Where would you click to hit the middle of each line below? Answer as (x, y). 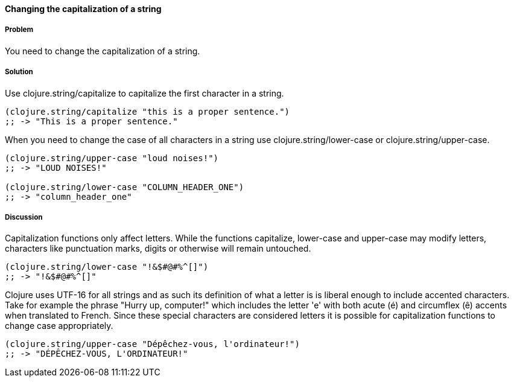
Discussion (24, 217)
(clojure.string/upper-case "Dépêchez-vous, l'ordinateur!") (152, 344)
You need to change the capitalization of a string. (103, 51)
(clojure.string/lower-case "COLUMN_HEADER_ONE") (125, 187)
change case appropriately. (59, 326)
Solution (19, 72)
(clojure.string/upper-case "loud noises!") (112, 158)
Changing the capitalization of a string (83, 9)
